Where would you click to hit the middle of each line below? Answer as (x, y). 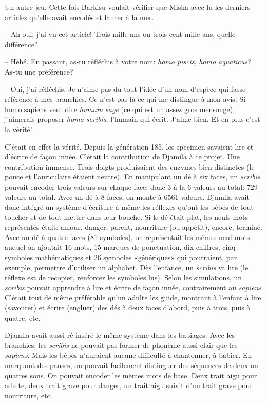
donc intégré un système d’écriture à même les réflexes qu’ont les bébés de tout (129, 207)
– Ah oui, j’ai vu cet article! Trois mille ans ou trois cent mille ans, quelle (120, 34)
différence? (21, 44)
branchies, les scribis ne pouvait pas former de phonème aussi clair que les (121, 345)
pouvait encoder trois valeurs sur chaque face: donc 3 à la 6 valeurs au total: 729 (131, 186)
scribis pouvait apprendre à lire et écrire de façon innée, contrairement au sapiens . (134, 287)
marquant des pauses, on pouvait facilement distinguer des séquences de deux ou (131, 365)
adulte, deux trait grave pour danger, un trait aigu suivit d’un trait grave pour (129, 385)
